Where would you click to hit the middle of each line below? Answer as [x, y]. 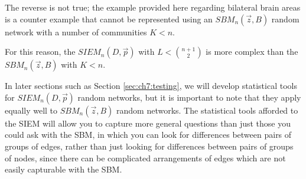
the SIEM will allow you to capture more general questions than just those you [148, 123]
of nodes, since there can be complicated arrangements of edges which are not [145, 158]
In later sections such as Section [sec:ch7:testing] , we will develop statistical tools [151, 86]
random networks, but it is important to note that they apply [189, 97]
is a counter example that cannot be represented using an [109, 19]
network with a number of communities [76, 32]
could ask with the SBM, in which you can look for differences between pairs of [148, 135]
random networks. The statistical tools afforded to [207, 110]
